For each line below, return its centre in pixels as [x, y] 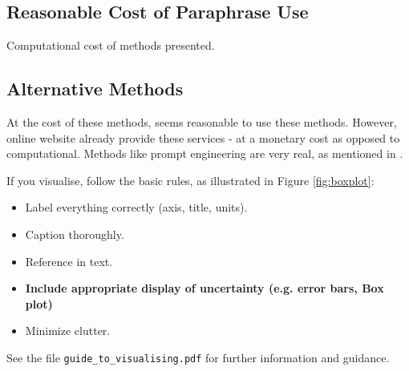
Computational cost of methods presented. [111, 45]
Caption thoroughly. [75, 234]
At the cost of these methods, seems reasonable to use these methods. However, [202, 122]
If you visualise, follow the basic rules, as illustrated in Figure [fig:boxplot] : [190, 180]
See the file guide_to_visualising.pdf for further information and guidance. [198, 357]
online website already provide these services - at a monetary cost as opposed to [203, 137]
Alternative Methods [95, 89]
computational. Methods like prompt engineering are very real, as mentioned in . [205, 153]
